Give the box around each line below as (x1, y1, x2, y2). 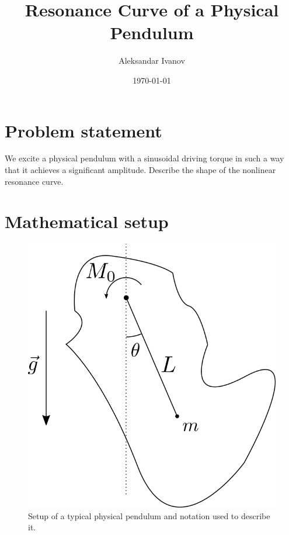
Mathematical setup (5, 209, 169, 233)
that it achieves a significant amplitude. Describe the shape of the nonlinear (5, 164, 276, 176)
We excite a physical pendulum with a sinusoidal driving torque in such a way (5, 152, 284, 164)
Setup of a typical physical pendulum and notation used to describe (28, 509, 270, 522)
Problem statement (5, 118, 162, 142)
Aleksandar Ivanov (119, 54, 185, 67)
